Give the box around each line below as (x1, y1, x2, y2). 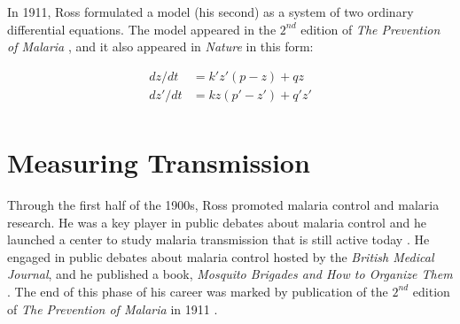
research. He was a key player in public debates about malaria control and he (7, 212, 426, 231)
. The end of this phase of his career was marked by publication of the (7, 282, 388, 300)
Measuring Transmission (7, 144, 310, 181)
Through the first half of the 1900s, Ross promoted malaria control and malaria (7, 196, 440, 213)
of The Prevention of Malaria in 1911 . (7, 299, 218, 318)
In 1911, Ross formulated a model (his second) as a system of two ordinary (7, 3, 414, 20)
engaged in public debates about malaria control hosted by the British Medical (7, 247, 434, 266)
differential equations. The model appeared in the (7, 19, 277, 38)
